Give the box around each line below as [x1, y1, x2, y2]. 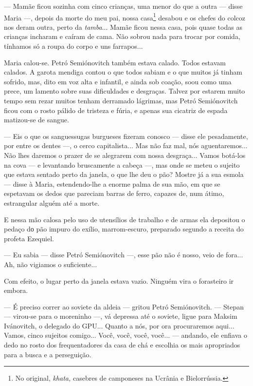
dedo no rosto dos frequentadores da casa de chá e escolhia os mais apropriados [4, 340, 240, 350]
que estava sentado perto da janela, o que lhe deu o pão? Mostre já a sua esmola [4, 169, 244, 179]
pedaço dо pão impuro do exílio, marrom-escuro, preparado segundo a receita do [4, 224, 244, 234]
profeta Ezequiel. [4, 233, 54, 243]
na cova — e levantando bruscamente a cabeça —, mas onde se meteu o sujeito [4, 159, 240, 170]
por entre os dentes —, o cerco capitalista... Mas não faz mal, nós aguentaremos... [4, 140, 248, 151]
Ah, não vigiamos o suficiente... [4, 259, 97, 269]
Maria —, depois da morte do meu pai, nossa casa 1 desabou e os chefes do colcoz [4, 11, 245, 22]
